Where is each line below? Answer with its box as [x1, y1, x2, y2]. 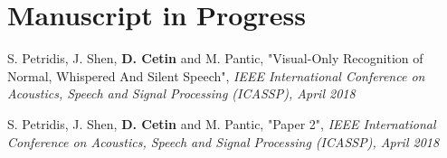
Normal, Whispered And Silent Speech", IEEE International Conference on [7, 66, 425, 85]
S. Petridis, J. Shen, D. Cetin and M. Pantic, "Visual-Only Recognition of [7, 49, 423, 68]
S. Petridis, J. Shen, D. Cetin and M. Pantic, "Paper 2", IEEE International [7, 114, 436, 133]
